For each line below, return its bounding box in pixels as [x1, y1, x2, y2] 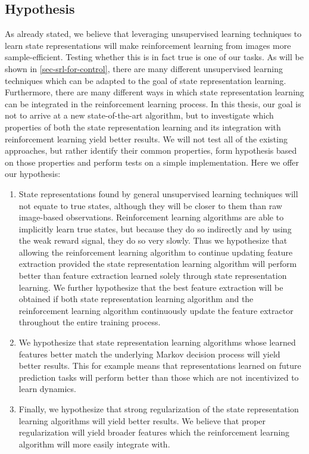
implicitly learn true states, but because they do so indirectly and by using [18, 222, 292, 235]
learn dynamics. [18, 383, 76, 395]
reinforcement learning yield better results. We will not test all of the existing [5, 132, 288, 145]
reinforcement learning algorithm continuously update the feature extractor [18, 304, 294, 316]
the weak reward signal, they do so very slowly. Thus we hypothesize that [18, 234, 288, 247]
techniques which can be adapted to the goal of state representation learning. [5, 74, 286, 86]
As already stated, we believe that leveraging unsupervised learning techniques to [5, 27, 302, 40]
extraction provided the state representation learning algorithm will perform [18, 257, 297, 270]
